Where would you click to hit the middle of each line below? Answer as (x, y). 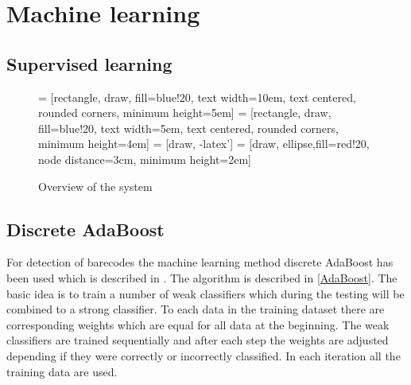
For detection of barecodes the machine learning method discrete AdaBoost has (200, 262)
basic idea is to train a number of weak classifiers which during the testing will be (205, 293)
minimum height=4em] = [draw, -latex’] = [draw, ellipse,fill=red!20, (204, 144)
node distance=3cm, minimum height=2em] (145, 159)
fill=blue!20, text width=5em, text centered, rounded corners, (188, 128)
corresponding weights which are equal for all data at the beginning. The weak (198, 324)
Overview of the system (95, 186)
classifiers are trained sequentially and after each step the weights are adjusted (198, 340)
